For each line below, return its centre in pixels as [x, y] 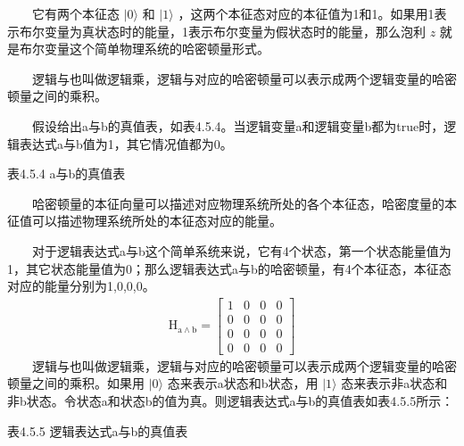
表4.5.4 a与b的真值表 [66, 173]
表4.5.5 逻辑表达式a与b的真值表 [98, 430]
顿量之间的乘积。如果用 [76, 383]
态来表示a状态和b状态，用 [243, 383]
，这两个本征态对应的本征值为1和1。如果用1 [306, 13]
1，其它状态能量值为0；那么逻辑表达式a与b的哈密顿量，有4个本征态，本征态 [229, 268]
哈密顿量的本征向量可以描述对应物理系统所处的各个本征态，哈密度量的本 [244, 203]
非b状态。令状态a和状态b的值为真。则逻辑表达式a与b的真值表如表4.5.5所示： [231, 401]
